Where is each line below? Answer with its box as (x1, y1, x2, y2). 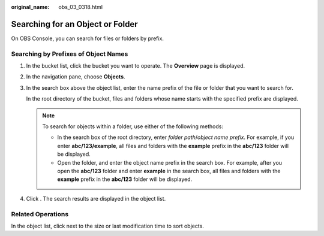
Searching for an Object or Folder (11, 19, 138, 29)
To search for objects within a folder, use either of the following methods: (42, 123, 223, 130)
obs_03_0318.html (58, 4, 103, 10)
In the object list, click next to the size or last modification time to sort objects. (11, 222, 204, 229)
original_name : (11, 4, 50, 10)
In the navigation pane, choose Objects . (26, 73, 125, 80)
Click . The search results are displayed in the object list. (26, 195, 166, 202)
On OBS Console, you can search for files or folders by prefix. (11, 35, 164, 42)
